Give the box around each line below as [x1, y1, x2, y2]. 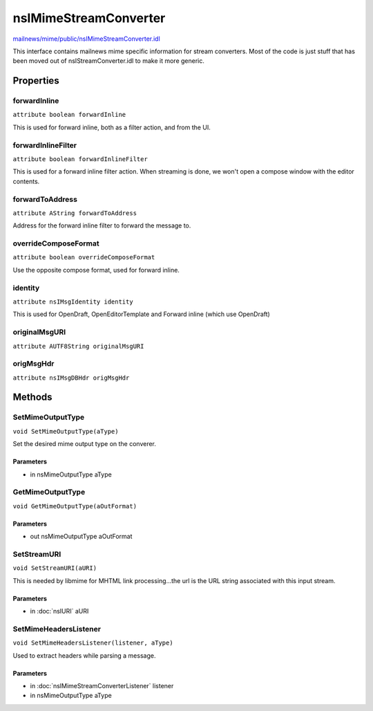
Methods [12, 391, 52, 403]
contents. [12, 177, 40, 185]
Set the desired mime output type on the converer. [12, 440, 157, 448]
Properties [12, 75, 59, 86]
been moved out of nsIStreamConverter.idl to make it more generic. [12, 57, 205, 65]
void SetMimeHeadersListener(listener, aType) [12, 639, 173, 647]
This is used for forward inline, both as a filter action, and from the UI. [12, 123, 211, 131]
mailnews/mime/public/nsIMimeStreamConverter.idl [12, 35, 160, 43]
